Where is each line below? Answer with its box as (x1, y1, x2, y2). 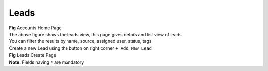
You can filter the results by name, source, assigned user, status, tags (9, 38, 152, 44)
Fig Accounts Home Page (9, 25, 62, 31)
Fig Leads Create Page (9, 52, 57, 58)
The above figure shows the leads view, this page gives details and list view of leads (9, 31, 182, 37)
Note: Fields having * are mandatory (9, 59, 84, 65)
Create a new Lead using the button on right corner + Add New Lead (9, 45, 152, 51)
